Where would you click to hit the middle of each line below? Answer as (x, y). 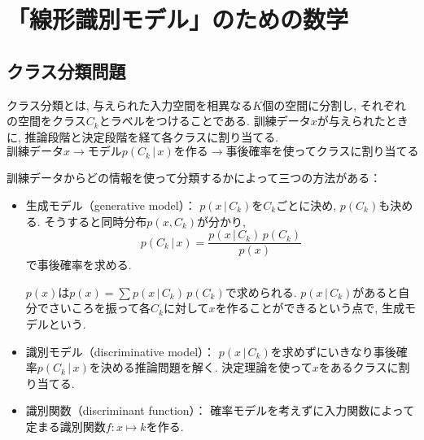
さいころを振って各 (100, 308)
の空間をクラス (46, 121)
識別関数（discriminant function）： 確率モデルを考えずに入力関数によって (220, 410)
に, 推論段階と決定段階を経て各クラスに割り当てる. (143, 136)
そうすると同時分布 (96, 221)
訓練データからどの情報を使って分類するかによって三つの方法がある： (194, 178)
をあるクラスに (358, 367)
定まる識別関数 (66, 426)
